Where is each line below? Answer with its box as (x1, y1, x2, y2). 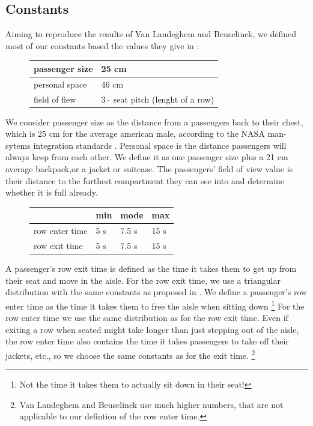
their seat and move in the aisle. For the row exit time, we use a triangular (5, 274, 281, 286)
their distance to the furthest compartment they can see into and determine (5, 174, 284, 187)
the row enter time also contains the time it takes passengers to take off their (5, 335, 289, 347)
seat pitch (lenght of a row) (113, 92, 214, 105)
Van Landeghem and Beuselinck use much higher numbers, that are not (19, 398, 284, 410)
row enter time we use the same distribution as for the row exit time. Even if (5, 311, 288, 324)
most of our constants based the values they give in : (5, 39, 199, 52)
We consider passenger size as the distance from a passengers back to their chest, (5, 115, 303, 128)
